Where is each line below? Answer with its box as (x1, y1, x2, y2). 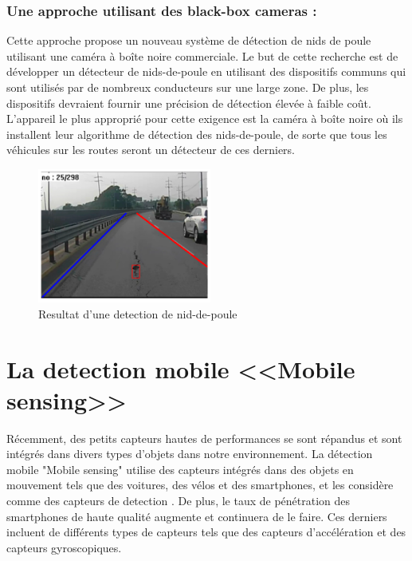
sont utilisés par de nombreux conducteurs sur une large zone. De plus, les (6, 79, 369, 95)
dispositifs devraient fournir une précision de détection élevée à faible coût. (6, 94, 371, 111)
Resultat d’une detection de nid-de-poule (38, 305, 237, 322)
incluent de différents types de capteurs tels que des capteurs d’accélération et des (6, 523, 406, 540)
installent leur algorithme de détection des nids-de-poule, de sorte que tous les (6, 125, 387, 142)
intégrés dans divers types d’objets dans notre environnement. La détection (6, 445, 373, 462)
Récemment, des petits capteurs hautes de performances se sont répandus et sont (6, 429, 402, 446)
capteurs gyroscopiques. (6, 539, 122, 555)
